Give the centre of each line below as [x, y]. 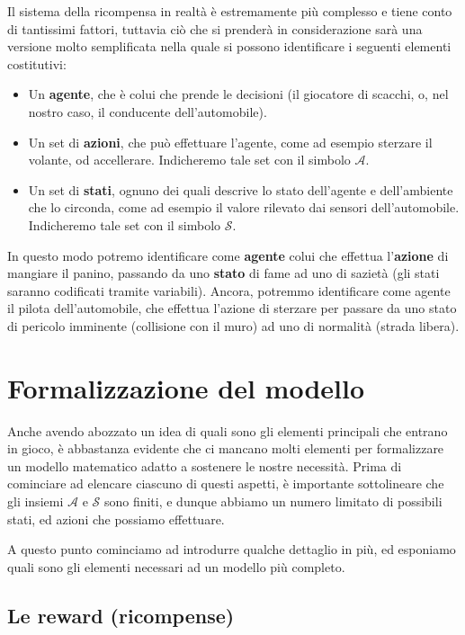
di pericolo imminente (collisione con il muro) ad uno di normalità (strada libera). [233, 325]
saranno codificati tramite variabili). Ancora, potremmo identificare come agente [229, 290]
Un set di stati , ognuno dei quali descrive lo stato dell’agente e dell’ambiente [241, 189]
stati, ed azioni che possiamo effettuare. [116, 519]
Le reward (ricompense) [121, 615]
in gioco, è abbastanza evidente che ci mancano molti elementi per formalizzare [226, 448]
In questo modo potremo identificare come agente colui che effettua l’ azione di [228, 255]
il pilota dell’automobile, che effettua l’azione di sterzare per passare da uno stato [232, 308]
